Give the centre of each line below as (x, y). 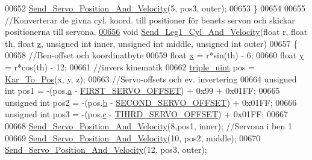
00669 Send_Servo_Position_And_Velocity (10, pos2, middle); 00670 (133, 137)
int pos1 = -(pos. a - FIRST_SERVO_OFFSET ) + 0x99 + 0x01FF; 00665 (142, 91)
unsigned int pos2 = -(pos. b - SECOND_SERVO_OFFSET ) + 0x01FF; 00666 (151, 102)
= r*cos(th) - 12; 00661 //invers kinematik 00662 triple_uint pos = (130, 66)
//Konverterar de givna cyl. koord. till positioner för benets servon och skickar (150, 20)
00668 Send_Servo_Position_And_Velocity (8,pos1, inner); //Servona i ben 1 (148, 125)
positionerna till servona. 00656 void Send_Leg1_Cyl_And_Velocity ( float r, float (156, 32)
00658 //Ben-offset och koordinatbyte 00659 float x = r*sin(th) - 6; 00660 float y (154, 55)
